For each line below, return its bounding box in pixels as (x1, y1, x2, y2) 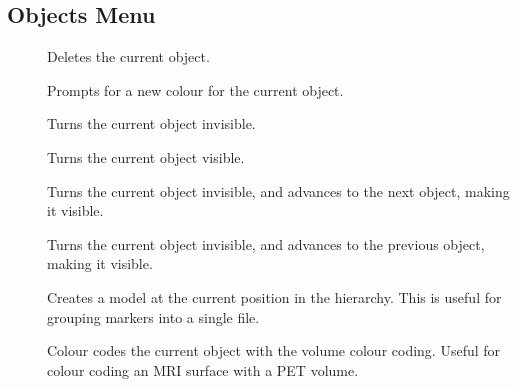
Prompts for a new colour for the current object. (47, 79, 344, 100)
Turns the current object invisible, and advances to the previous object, (47, 233, 485, 254)
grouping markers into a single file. (47, 306, 260, 327)
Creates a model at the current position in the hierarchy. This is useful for (47, 286, 502, 307)
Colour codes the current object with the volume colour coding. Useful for (47, 340, 501, 361)
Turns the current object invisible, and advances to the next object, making (47, 180, 510, 201)
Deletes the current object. (47, 46, 210, 67)
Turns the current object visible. (47, 146, 245, 167)
